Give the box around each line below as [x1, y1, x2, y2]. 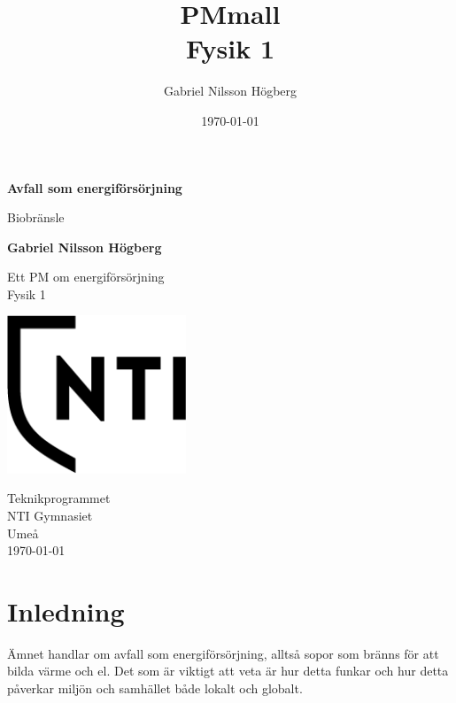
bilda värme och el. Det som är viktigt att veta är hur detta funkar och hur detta [7, 661, 449, 680]
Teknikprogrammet [7, 489, 111, 507]
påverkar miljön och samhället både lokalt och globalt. [7, 679, 303, 698]
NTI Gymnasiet [7, 506, 93, 524]
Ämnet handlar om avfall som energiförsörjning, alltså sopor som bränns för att [7, 644, 439, 662]
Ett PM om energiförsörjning [7, 267, 165, 286]
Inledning [7, 592, 125, 629]
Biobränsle [7, 208, 65, 227]
